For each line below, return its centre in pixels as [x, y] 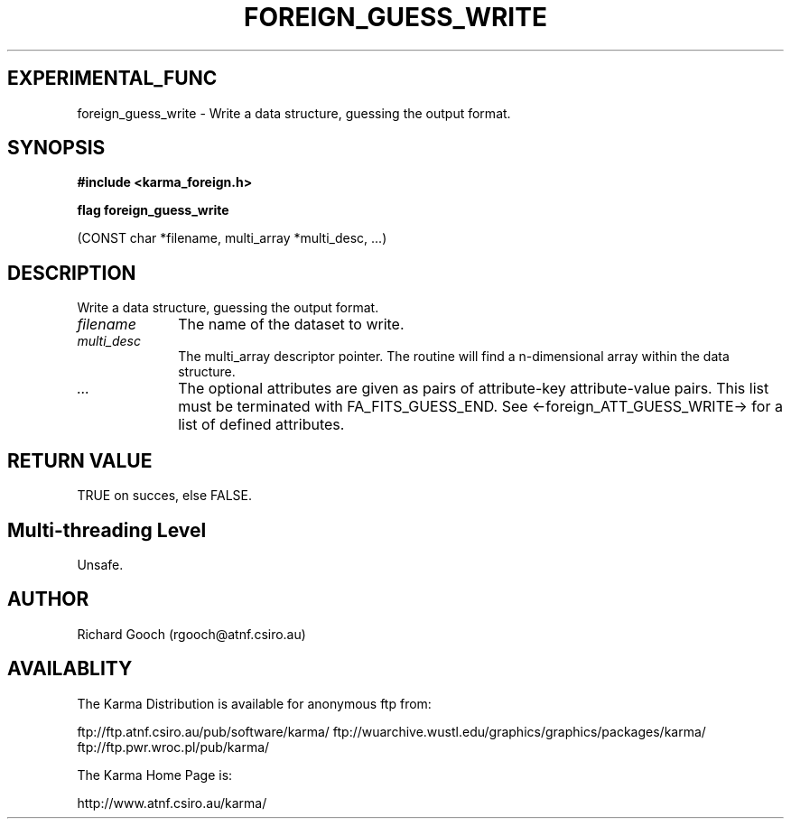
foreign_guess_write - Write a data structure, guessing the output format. [294, 113]
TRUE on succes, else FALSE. [165, 496]
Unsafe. [100, 564]
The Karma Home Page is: [155, 775]
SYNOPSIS [56, 148]
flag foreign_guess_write [153, 210]
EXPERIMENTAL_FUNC [112, 79]
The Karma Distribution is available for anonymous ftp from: [254, 703]
